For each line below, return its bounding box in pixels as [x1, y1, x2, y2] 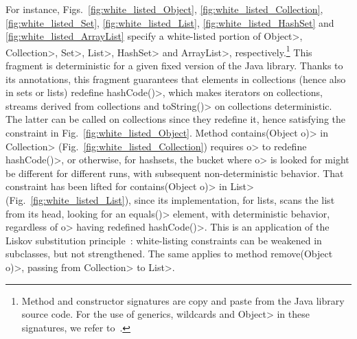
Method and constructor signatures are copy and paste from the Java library [21, 293, 345, 307]
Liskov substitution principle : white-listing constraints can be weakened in [5, 233, 322, 247]
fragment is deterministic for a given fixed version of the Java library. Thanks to [5, 58, 343, 73]
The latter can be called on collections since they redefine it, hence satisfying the [5, 112, 346, 126]
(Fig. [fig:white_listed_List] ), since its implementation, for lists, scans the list [5, 192, 335, 207]
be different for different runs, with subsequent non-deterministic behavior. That [5, 165, 344, 180]
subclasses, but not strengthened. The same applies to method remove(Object [5, 246, 333, 261]
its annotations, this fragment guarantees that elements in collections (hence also [5, 71, 346, 86]
